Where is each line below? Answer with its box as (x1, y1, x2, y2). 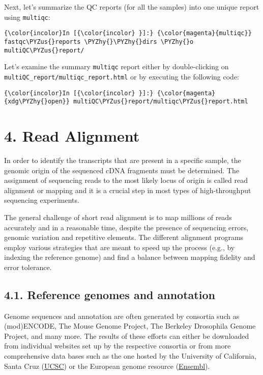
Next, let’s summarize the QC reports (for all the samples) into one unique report (4, 2, 259, 12)
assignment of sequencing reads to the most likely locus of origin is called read (4, 175, 248, 185)
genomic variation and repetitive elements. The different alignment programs (4, 232, 244, 243)
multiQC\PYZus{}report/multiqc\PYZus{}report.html (73, 98, 248, 105)
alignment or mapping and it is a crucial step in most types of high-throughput (4, 184, 251, 195)
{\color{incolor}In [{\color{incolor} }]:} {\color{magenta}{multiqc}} (4, 30, 252, 37)
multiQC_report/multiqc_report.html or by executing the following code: (4, 71, 240, 82)
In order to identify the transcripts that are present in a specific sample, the (4, 154, 241, 165)
